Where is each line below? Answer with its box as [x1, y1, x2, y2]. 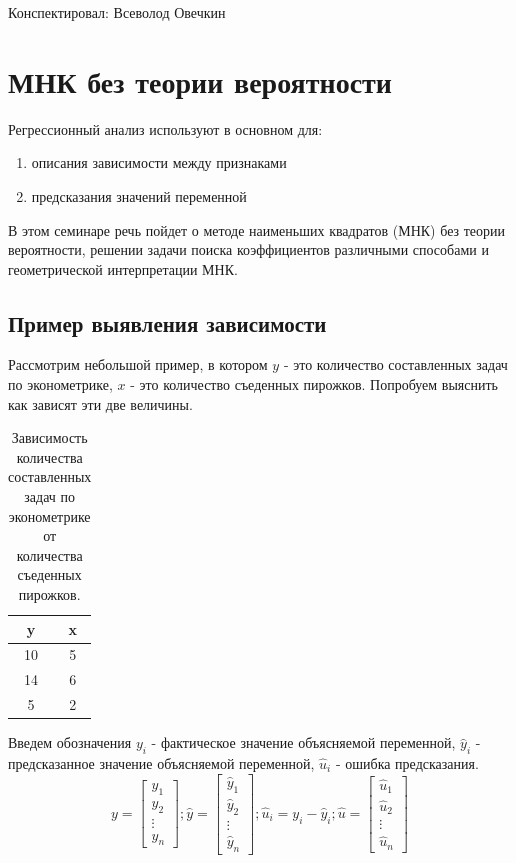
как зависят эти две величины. [8, 393, 193, 414]
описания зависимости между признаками [31, 152, 287, 173]
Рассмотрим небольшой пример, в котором [8, 354, 268, 375]
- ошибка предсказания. [335, 753, 479, 774]
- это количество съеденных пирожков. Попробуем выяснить [130, 374, 499, 395]
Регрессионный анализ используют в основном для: [8, 118, 323, 139]
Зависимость [11, 427, 88, 448]
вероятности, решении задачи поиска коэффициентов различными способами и [8, 239, 489, 260]
